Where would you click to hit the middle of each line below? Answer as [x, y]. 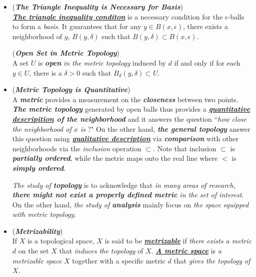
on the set [33, 251]
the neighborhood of [42, 128]
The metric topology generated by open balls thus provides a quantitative [131, 109]
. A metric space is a [186, 251]
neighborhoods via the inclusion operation [77, 148]
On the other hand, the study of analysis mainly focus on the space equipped [130, 204]
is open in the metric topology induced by [102, 62]
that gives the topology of [212, 260]
